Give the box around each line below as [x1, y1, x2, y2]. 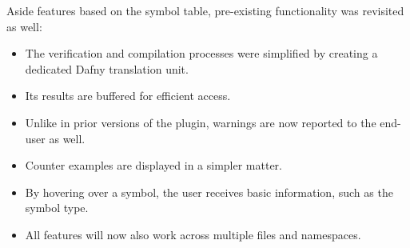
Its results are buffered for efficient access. [25, 87, 231, 104]
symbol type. [25, 199, 89, 216]
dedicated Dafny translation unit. [25, 60, 189, 77]
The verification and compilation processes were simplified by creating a [25, 45, 378, 62]
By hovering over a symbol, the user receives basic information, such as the [25, 183, 393, 200]
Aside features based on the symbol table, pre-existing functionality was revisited [6, 2, 404, 18]
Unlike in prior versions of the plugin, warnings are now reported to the [25, 114, 376, 130]
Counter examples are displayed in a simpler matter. [25, 157, 282, 174]
